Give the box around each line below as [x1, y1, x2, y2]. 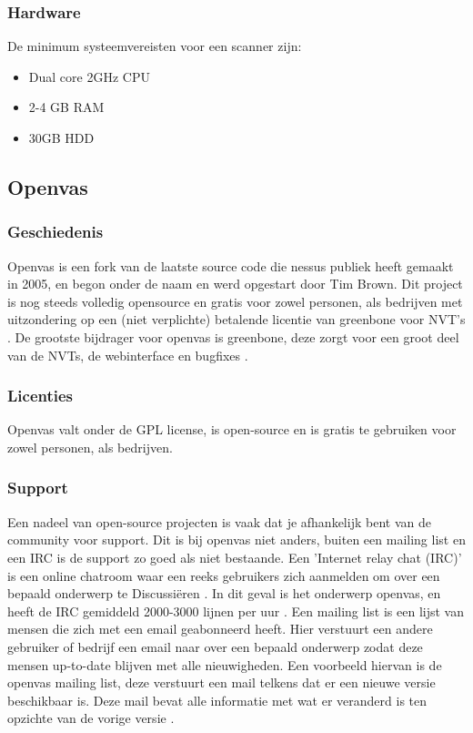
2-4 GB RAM [28, 97, 105, 117]
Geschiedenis [7, 220, 104, 243]
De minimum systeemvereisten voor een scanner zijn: [7, 36, 302, 56]
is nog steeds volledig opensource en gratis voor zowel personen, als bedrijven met [7, 291, 463, 311]
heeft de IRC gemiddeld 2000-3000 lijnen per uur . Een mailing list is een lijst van [7, 601, 464, 620]
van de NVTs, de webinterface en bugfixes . [7, 345, 248, 364]
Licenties [7, 384, 74, 407]
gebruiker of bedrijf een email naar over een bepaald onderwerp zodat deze [7, 636, 423, 656]
